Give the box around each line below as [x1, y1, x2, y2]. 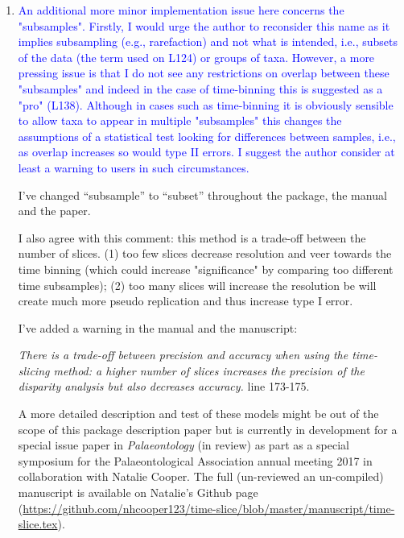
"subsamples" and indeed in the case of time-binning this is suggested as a [18, 80, 383, 97]
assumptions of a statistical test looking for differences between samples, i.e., [18, 127, 396, 144]
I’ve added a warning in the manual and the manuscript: [18, 319, 298, 336]
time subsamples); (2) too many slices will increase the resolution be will [18, 276, 377, 293]
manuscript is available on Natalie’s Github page [18, 484, 258, 501]
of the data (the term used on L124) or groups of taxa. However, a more [18, 48, 375, 65]
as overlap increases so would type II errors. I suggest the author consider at [18, 143, 395, 160]
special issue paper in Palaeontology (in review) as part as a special [18, 437, 349, 453]
